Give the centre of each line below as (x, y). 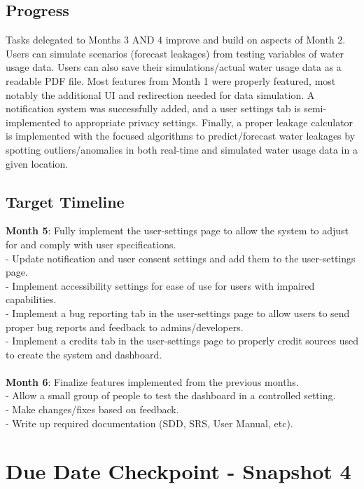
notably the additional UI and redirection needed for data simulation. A (160, 94)
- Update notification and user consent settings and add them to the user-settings (181, 258)
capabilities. (31, 299)
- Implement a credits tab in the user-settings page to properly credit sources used (182, 341)
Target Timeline (65, 201)
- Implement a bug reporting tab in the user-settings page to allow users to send (178, 313)
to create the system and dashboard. (84, 354)
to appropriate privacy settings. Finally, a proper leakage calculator (208, 122)
